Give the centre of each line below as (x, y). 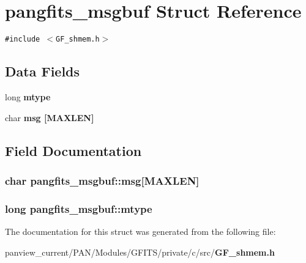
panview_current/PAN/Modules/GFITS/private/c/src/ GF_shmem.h (140, 252)
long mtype (28, 96)
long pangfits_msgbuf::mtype (79, 208)
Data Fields (43, 71)
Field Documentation (73, 150)
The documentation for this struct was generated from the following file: (140, 232)
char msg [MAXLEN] (50, 117)
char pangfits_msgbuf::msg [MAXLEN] (102, 180)
